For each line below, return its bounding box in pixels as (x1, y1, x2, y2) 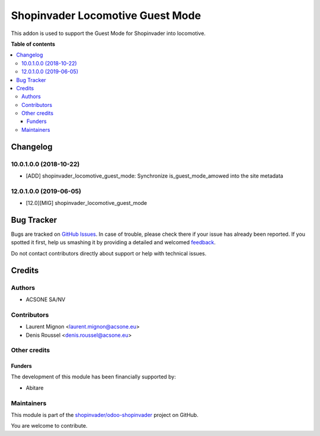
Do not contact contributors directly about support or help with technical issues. (11, 249, 207, 257)
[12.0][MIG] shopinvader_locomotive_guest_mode (25, 200, 148, 207)
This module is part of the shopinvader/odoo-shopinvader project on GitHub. (11, 412, 199, 418)
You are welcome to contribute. (11, 422, 88, 429)
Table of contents (11, 40, 56, 48)
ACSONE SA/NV (25, 296, 66, 303)
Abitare (25, 384, 44, 391)
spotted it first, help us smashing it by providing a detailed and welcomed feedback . (11, 239, 216, 246)
